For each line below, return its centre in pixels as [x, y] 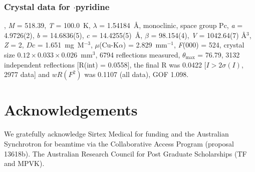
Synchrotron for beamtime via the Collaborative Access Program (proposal [119, 143]
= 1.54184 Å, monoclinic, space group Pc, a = [171, 25]
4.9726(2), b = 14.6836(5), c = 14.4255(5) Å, [73, 35]
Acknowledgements [71, 110]
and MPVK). [24, 163]
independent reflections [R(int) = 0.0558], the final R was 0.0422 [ [105, 64]
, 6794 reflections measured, [138, 54]
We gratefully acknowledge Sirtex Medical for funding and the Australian [116, 134]
